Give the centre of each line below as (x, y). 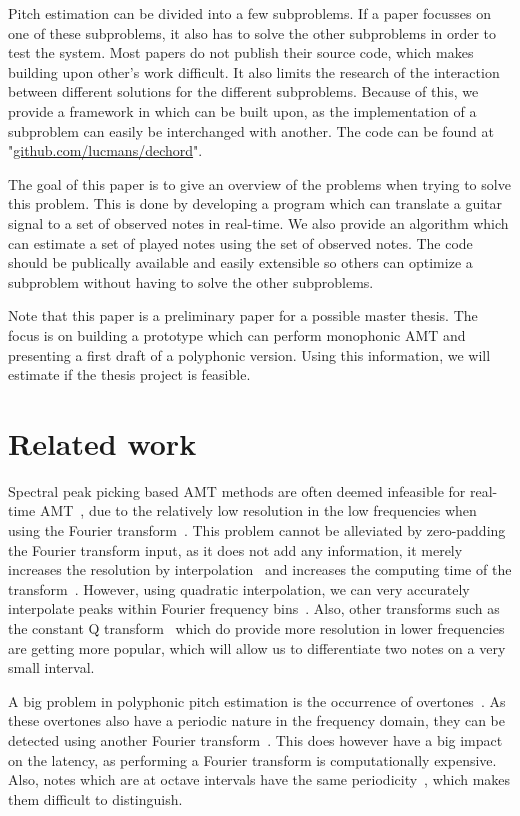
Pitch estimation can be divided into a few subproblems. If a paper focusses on (249, 13)
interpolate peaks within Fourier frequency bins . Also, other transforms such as (254, 608)
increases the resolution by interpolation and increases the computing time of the (260, 569)
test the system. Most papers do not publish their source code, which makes (241, 52)
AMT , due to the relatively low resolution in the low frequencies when (258, 510)
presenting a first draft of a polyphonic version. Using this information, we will (249, 354)
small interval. (51, 667)
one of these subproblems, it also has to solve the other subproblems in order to (252, 32)
